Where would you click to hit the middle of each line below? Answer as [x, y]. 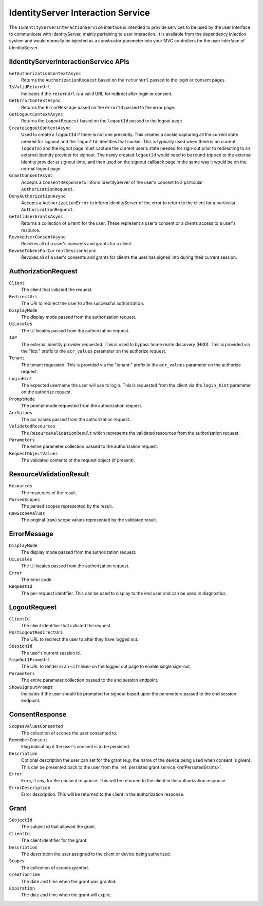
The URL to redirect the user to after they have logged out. [80, 639]
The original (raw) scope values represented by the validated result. [89, 520]
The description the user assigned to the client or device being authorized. [96, 854]
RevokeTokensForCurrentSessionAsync [53, 251]
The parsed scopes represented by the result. [67, 506]
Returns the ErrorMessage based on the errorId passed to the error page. [98, 107]
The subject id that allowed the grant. [59, 827]
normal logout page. [41, 169]
